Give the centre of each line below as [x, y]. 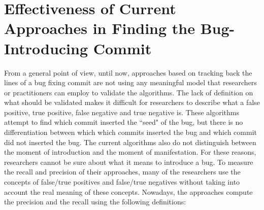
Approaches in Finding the [100, 28]
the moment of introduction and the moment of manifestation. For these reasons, [130, 152]
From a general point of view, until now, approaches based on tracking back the [128, 72]
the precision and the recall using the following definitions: [95, 202]
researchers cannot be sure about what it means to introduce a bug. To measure [129, 162]
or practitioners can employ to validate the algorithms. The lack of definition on [129, 92]
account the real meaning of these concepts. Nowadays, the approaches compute [128, 191]
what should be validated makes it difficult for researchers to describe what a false [132, 102]
